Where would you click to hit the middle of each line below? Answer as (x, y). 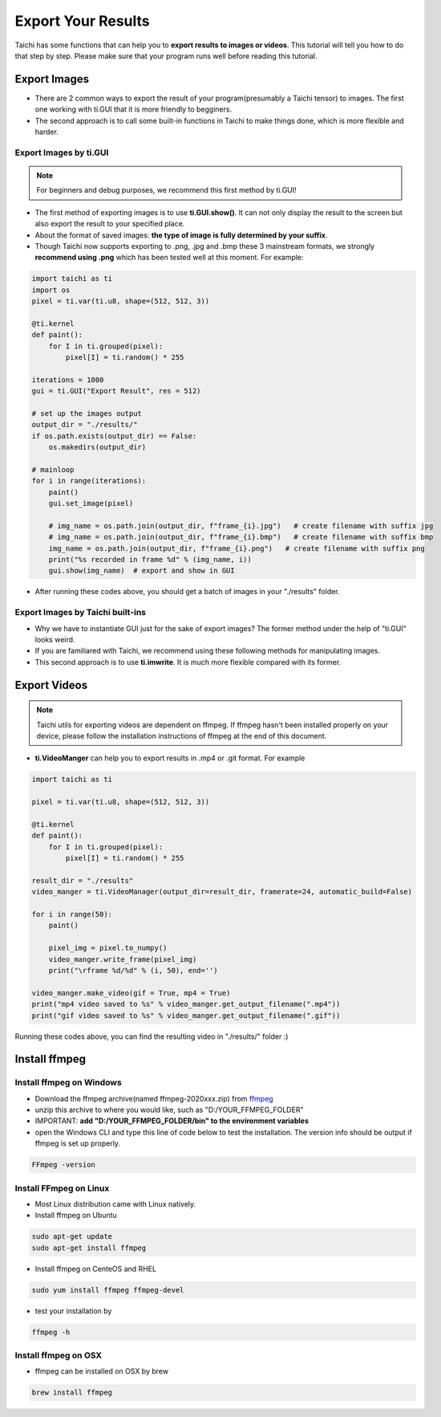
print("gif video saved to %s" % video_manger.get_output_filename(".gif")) (186, 1015)
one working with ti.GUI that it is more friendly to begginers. (134, 109)
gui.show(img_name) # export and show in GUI (142, 571)
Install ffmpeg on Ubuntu (76, 1215)
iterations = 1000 (68, 380)
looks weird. (55, 639)
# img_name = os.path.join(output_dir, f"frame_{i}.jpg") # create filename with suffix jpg (241, 525)
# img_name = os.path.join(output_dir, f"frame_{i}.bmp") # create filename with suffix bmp (241, 537)
